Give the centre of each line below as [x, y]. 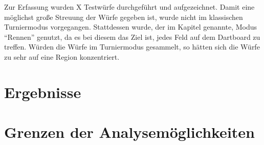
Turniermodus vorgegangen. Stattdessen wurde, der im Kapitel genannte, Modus [131, 27]
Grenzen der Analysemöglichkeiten [129, 132]
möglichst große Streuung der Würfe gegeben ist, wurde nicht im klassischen [124, 17]
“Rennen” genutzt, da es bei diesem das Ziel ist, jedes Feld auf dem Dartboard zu [132, 37]
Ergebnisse [43, 92]
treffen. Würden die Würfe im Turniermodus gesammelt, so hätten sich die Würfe [132, 47]
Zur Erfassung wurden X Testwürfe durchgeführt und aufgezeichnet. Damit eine [129, 7]
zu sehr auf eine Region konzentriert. [62, 56]
